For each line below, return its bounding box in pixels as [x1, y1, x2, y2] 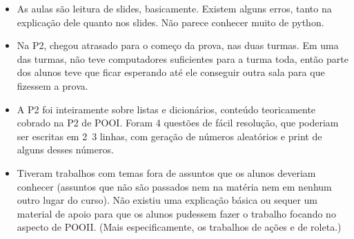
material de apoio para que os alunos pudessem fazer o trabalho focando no [17, 206, 336, 220]
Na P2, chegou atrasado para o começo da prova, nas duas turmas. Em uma [17, 38, 339, 52]
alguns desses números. [17, 142, 114, 157]
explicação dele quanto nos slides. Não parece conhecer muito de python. [17, 15, 324, 29]
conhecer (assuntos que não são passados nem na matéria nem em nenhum [17, 179, 332, 193]
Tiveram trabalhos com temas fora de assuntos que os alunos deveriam [17, 165, 316, 180]
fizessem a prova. [17, 78, 88, 93]
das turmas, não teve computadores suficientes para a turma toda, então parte [17, 51, 348, 66]
